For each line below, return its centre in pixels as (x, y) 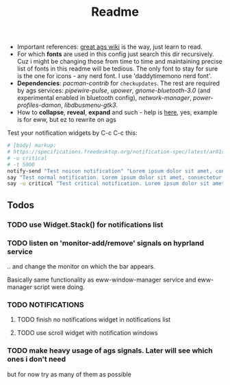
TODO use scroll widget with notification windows (87, 333)
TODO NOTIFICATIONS (46, 304)
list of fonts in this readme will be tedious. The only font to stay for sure (117, 69)
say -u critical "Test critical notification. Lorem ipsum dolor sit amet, (117, 184)
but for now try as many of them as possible (69, 374)
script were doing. (60, 287)
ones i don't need (37, 359)
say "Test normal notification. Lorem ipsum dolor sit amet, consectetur (115, 177)
